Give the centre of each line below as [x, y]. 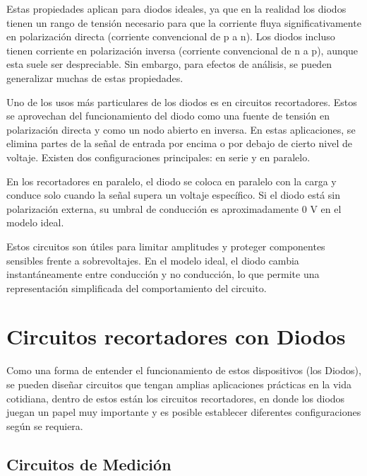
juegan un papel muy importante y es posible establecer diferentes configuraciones [184, 412]
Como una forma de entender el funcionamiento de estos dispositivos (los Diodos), [184, 370]
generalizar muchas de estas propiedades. [95, 77]
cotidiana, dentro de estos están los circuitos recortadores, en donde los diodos [176, 398]
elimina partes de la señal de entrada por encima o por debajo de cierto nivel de [179, 143]
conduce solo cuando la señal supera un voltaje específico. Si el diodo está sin [173, 195]
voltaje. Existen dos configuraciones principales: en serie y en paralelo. [158, 157]
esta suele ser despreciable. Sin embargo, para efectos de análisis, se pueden [169, 64]
